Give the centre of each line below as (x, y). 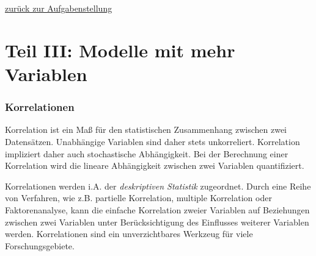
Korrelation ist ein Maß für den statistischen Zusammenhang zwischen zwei (146, 130)
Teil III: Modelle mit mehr (120, 50)
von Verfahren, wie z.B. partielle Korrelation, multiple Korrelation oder (138, 198)
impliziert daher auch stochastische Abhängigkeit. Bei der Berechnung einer (147, 153)
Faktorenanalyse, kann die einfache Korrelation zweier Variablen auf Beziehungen (157, 209)
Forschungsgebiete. (40, 245)
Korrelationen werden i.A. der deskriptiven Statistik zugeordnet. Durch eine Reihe (158, 186)
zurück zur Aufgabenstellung (59, 8)
